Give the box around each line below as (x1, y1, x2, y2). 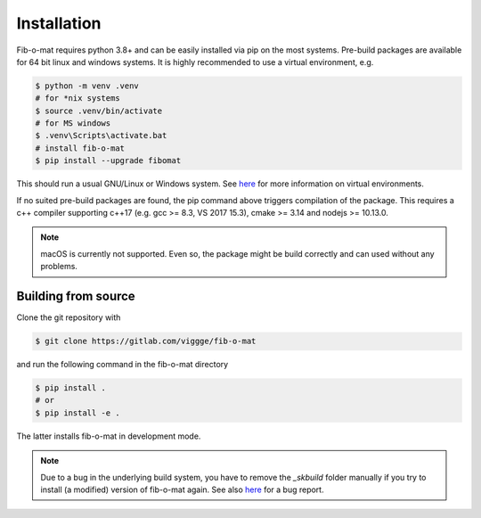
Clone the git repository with (16, 312, 121, 323)
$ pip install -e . (35, 407, 120, 418)
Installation (16, 13, 102, 33)
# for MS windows (35, 119, 111, 128)
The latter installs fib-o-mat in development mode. (16, 431, 201, 441)
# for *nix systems (35, 94, 120, 103)
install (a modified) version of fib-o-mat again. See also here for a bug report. (40, 484, 324, 495)
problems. (40, 261, 77, 272)
